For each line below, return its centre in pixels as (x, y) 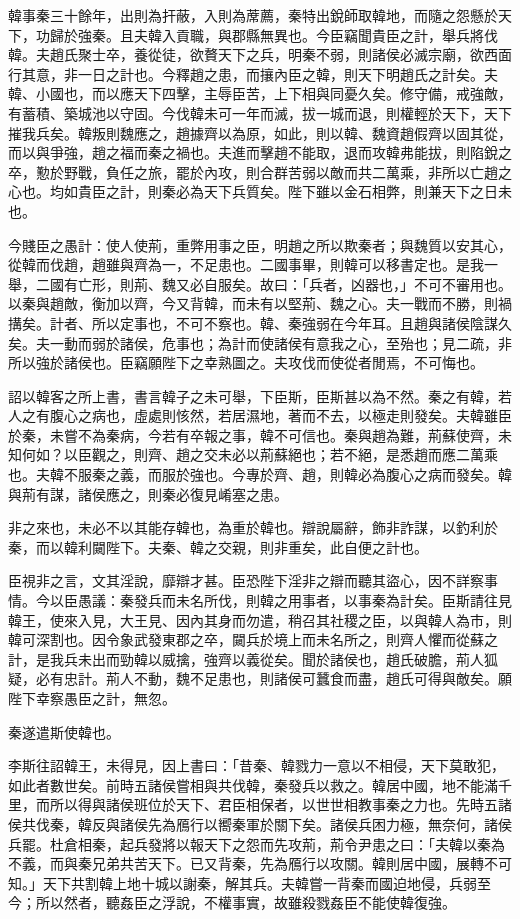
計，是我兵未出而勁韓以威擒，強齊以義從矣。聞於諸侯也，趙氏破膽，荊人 (246, 658)
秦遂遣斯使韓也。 (64, 731)
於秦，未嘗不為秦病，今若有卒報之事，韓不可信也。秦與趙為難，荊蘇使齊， (253, 434)
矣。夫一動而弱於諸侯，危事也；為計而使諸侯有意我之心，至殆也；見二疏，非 (260, 342)
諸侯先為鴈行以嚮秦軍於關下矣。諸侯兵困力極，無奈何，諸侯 (315, 823)
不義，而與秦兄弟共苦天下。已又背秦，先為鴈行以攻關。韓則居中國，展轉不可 (260, 863)
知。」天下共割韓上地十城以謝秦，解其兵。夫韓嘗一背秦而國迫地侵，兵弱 (242, 882)
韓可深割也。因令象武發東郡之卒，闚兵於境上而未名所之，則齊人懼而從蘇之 (253, 639)
